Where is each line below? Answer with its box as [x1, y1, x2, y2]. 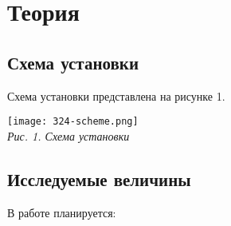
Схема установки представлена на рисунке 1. [7, 87, 225, 104]
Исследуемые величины [7, 166, 191, 191]
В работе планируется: [7, 204, 116, 220]
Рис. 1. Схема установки [7, 127, 130, 144]
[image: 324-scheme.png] [7, 116, 139, 128]
